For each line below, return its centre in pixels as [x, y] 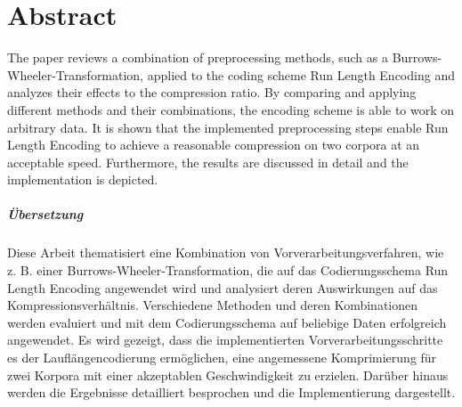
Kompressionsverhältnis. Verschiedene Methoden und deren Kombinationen [213, 305]
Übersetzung [45, 214]
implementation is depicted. [83, 179]
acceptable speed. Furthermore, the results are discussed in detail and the [208, 162]
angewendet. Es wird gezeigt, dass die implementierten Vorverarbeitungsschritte [225, 340]
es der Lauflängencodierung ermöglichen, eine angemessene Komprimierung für [222, 357]
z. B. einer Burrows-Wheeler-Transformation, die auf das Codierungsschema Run [228, 270]
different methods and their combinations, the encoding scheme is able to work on [231, 109]
